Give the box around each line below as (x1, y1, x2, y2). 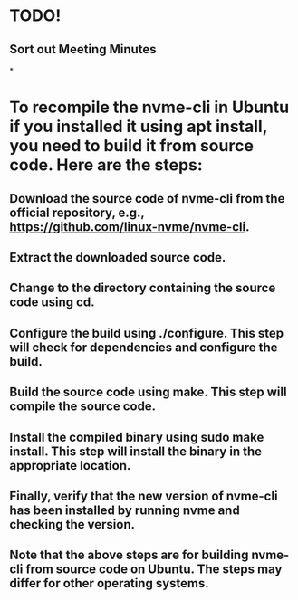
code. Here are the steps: (9, 155, 204, 176)
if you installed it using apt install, (9, 117, 268, 137)
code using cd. (9, 295, 95, 310)
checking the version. (9, 517, 136, 532)
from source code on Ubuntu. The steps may (25, 562, 283, 577)
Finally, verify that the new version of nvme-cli (9, 488, 278, 503)
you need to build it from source (9, 136, 254, 157)
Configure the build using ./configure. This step (9, 325, 284, 340)
